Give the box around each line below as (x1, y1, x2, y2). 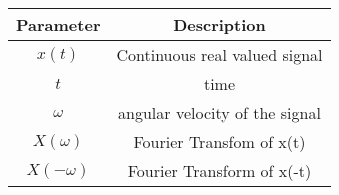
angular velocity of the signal (118, 101, 321, 124)
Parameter (16, 13, 101, 36)
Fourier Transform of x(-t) (127, 159, 312, 182)
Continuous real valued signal (116, 43, 323, 66)
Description (173, 13, 266, 36)
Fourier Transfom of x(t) (133, 130, 306, 153)
